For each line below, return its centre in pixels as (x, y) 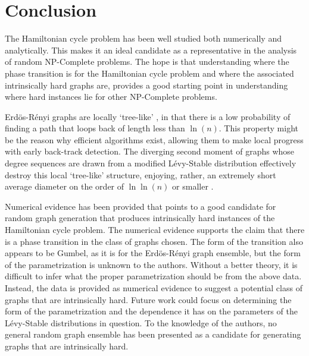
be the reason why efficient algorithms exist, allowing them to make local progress (154, 139)
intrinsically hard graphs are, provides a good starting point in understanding (146, 85)
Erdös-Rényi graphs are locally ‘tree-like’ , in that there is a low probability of (148, 116)
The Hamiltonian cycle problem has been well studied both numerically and (143, 38)
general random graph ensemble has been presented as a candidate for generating (153, 334)
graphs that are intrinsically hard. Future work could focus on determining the (148, 299)
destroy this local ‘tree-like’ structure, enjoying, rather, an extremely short (141, 174)
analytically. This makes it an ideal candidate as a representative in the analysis (151, 50)
